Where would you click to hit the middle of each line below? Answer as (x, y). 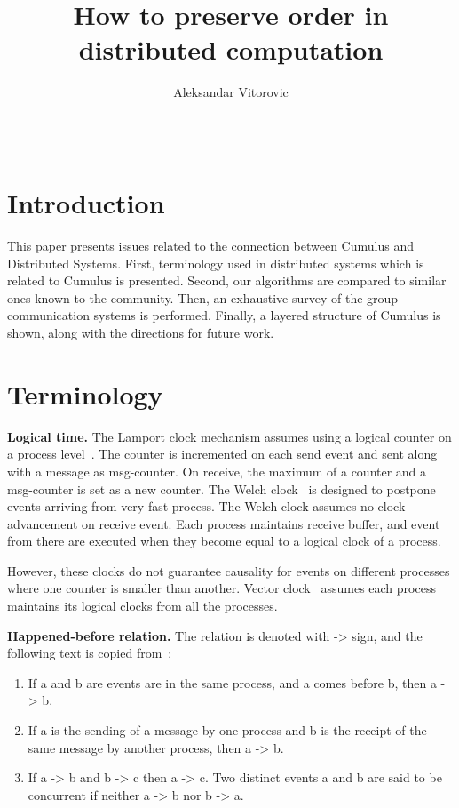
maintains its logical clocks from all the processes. (142, 606)
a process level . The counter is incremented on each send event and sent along (222, 454)
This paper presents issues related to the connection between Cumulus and (210, 246)
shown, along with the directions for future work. (141, 332)
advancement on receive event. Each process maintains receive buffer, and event (224, 523)
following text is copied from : (90, 653)
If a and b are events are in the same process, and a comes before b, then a (232, 682)
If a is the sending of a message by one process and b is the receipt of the (227, 730)
